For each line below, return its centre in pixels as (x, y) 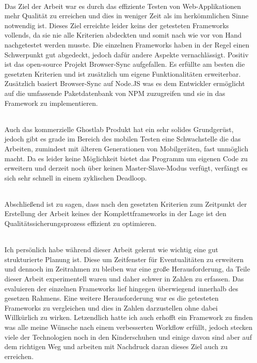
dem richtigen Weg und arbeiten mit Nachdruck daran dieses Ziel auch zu (116, 346)
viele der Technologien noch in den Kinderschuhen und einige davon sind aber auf (128, 337)
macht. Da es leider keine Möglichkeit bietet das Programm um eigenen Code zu (126, 158)
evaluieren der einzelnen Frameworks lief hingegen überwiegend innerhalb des (122, 288)
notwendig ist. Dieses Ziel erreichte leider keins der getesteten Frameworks (117, 25)
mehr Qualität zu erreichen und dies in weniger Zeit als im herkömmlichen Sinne (127, 16)
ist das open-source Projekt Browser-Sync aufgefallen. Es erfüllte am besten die (125, 64)
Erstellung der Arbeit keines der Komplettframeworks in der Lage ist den (115, 213)
